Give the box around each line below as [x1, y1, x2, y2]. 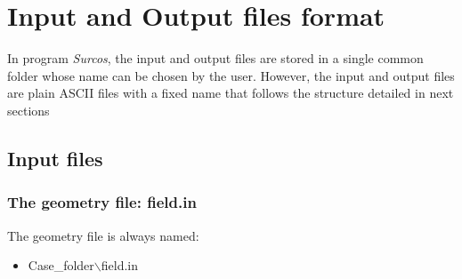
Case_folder [28, 256, 94, 275]
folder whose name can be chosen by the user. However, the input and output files [7, 66, 455, 84]
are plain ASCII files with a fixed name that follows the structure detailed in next [7, 84, 454, 102]
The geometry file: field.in [7, 191, 197, 213]
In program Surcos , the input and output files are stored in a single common [7, 49, 424, 68]
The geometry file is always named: [7, 226, 199, 244]
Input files [7, 144, 103, 171]
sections [7, 100, 50, 119]
